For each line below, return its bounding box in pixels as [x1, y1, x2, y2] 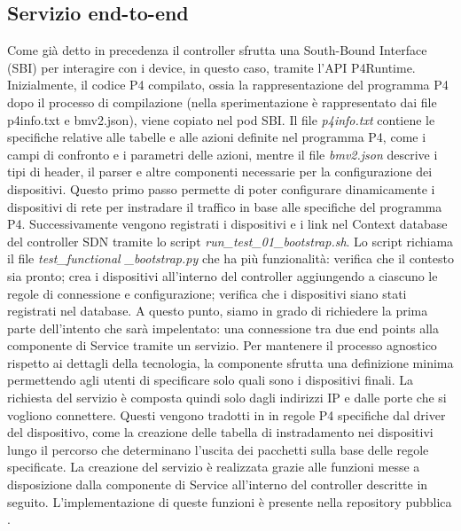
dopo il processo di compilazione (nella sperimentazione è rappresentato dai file [7, 92, 437, 111]
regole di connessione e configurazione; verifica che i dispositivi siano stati [7, 284, 407, 302]
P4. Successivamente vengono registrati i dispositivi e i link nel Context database [7, 215, 448, 233]
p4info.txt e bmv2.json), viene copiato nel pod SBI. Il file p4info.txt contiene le [7, 110, 435, 129]
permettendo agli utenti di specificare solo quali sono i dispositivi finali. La [7, 371, 414, 389]
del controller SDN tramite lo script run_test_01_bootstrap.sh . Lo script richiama [7, 231, 454, 250]
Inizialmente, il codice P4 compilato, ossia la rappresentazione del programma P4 [7, 75, 449, 94]
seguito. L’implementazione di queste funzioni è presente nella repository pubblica [7, 492, 452, 511]
